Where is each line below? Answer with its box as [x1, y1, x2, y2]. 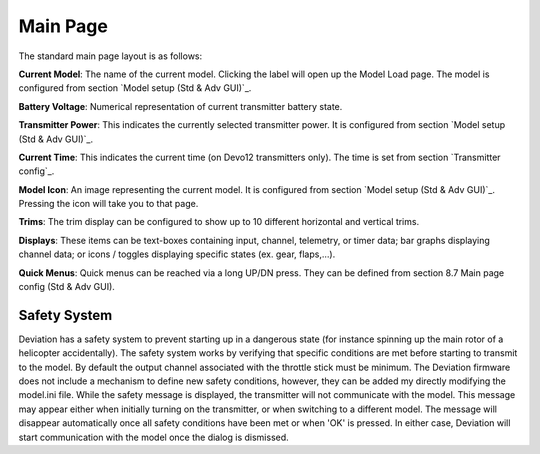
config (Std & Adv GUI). [18, 281, 115, 293]
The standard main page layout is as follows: [18, 50, 203, 62]
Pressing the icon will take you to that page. [18, 198, 199, 210]
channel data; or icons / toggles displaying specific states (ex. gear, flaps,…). [18, 248, 336, 260]
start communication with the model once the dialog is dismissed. [18, 431, 289, 443]
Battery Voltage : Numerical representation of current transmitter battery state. [18, 100, 343, 112]
